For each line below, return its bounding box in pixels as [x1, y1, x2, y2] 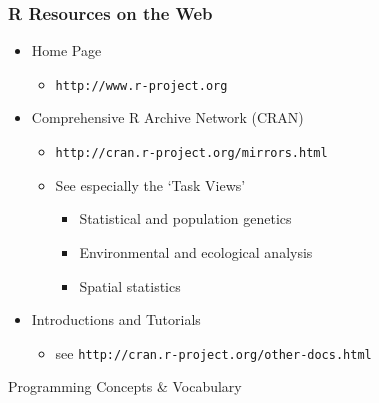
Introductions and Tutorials [31, 309, 201, 330]
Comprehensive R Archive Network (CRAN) [31, 107, 304, 128]
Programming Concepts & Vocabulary [8, 376, 242, 397]
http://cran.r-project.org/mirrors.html [55, 146, 328, 161]
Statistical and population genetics [79, 208, 292, 229]
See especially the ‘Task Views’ [55, 174, 246, 195]
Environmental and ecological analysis [79, 241, 313, 262]
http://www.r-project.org [55, 78, 228, 93]
